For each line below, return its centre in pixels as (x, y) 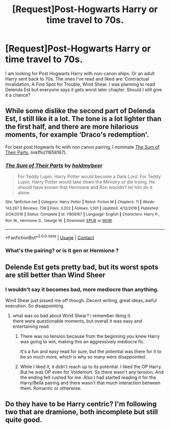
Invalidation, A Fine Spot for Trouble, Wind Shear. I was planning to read (80, 84)
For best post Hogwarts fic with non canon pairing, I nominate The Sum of (82, 147)
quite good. (24, 420)
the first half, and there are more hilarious (72, 127)
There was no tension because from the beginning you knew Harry (90, 336)
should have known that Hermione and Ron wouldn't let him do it (85, 187)
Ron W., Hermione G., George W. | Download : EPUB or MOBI (59, 221)
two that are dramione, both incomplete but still (82, 412)
